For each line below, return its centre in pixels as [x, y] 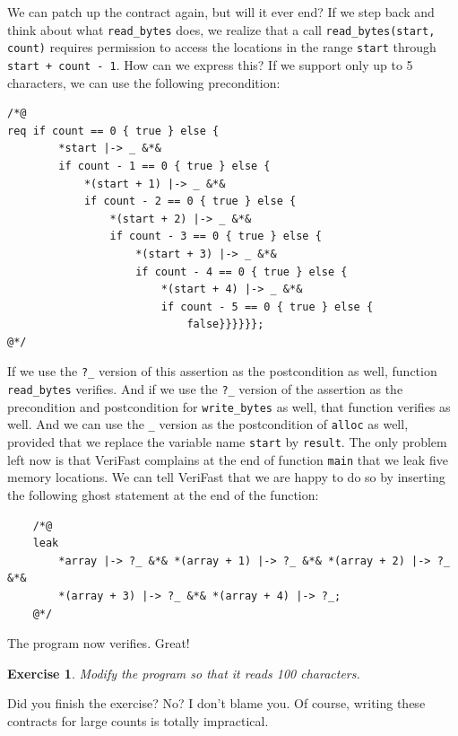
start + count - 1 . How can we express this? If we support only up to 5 [210, 64]
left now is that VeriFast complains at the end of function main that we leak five [228, 459]
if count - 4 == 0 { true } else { [242, 272]
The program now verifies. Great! [99, 643]
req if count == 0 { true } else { [113, 131]
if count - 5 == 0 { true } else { [267, 307]
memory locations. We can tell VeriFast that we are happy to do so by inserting [226, 477]
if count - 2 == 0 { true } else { [190, 202]
